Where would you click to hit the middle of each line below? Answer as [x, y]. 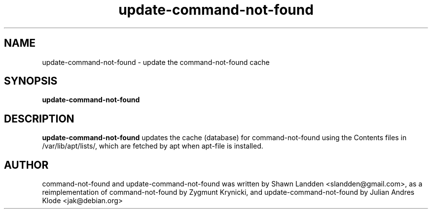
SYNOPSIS [31, 81]
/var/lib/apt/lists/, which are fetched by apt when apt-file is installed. [153, 146]
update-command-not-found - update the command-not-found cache [156, 62]
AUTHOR [26, 165]
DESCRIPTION [39, 119]
